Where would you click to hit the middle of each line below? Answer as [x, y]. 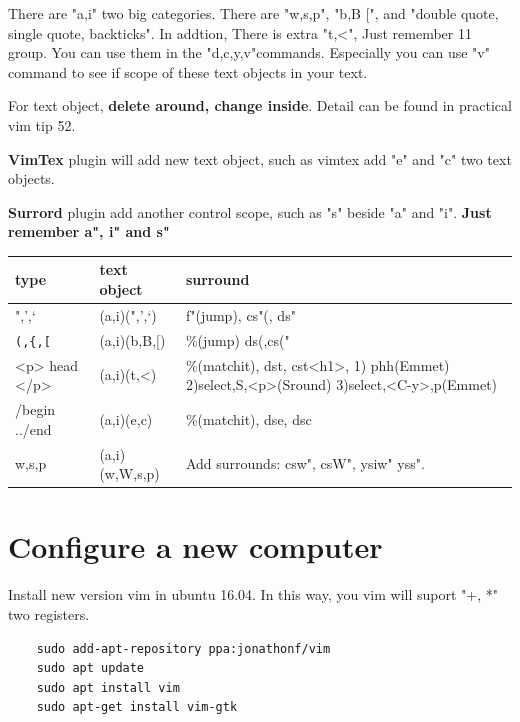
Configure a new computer [195, 546]
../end [33, 428]
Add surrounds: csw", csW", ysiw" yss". [305, 463]
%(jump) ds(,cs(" [237, 339]
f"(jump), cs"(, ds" [240, 314]
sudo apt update [90, 668]
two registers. [49, 613]
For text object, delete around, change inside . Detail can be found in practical [260, 105]
